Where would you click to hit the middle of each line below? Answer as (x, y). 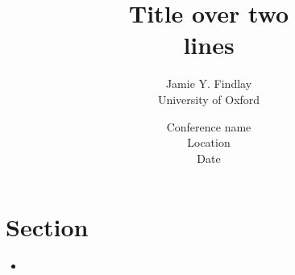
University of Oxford (209, 99)
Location (209, 142)
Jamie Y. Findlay (209, 83)
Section (47, 227)
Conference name (209, 126)
